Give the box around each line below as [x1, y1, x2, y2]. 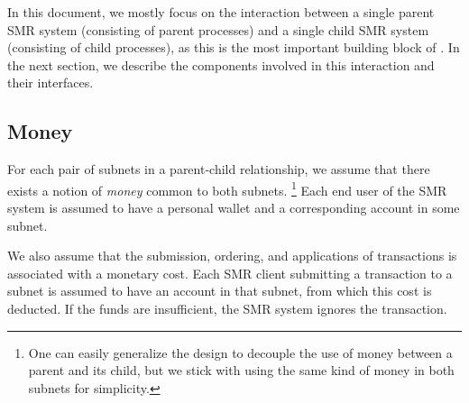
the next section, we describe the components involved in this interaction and [7, 55, 435, 74]
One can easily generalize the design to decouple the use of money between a [28, 343, 453, 362]
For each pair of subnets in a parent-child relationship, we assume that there [7, 160, 430, 179]
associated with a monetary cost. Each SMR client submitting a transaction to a [7, 263, 453, 282]
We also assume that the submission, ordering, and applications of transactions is [7, 246, 457, 265]
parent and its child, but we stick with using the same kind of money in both [28, 361, 455, 380]
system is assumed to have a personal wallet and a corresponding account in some [7, 198, 460, 217]
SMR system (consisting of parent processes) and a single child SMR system [7, 20, 429, 39]
